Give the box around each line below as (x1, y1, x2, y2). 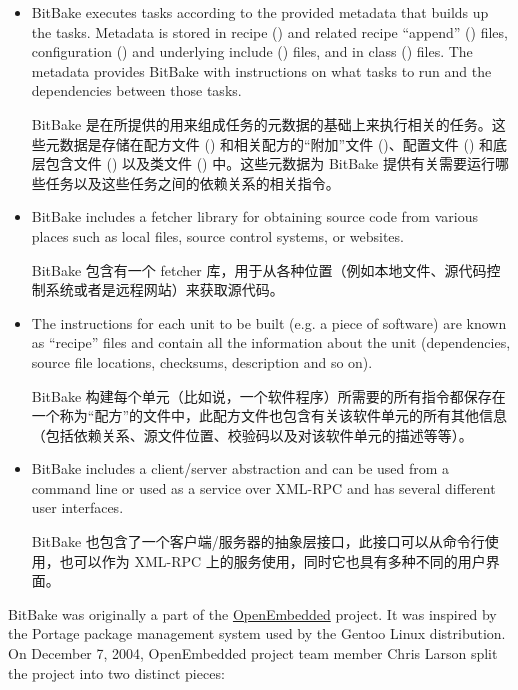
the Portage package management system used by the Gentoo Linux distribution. (8, 623, 506, 644)
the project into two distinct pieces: (8, 662, 225, 683)
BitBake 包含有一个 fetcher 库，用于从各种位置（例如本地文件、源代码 (31, 259, 487, 280)
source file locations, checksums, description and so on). (31, 351, 373, 372)
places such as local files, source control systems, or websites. (31, 225, 404, 246)
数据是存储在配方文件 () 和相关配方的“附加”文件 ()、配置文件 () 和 (59, 133, 493, 154)
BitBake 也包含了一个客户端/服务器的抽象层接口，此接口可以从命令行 (31, 531, 485, 552)
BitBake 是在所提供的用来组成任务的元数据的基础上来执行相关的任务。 (31, 113, 492, 134)
